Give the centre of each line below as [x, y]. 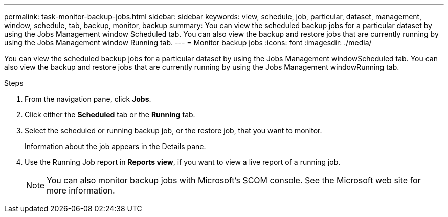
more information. [81, 190]
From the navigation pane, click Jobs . [88, 99]
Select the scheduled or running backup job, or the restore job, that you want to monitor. [173, 130]
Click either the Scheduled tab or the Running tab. [110, 115]
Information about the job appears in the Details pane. [115, 146]
